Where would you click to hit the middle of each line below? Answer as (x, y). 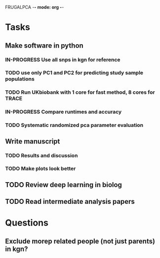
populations (20, 79)
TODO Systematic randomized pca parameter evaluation (74, 125)
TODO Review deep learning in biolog (64, 185)
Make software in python (44, 45)
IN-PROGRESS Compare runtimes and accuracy (63, 112)
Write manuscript (33, 141)
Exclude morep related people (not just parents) (80, 241)
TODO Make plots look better (40, 169)
